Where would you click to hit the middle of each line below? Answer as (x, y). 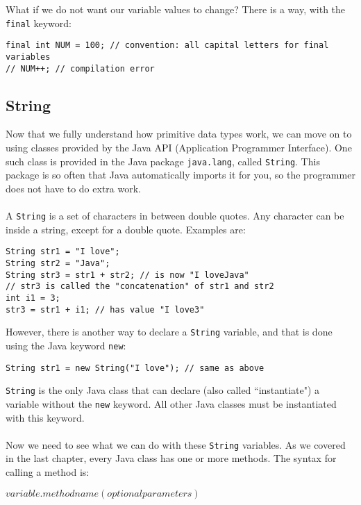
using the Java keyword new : (66, 345)
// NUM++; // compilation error (80, 68)
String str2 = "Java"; (58, 263)
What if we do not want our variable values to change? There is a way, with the (176, 9)
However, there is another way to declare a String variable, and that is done (169, 332)
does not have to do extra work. (73, 188)
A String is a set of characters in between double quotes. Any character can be (175, 216)
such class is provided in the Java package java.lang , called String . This (163, 161)
